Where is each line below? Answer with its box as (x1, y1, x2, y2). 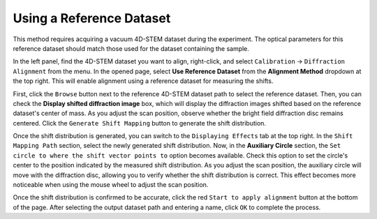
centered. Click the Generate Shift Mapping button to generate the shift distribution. (13, 119, 267, 127)
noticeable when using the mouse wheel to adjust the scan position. (13, 181, 209, 189)
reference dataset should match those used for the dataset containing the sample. (13, 44, 249, 52)
